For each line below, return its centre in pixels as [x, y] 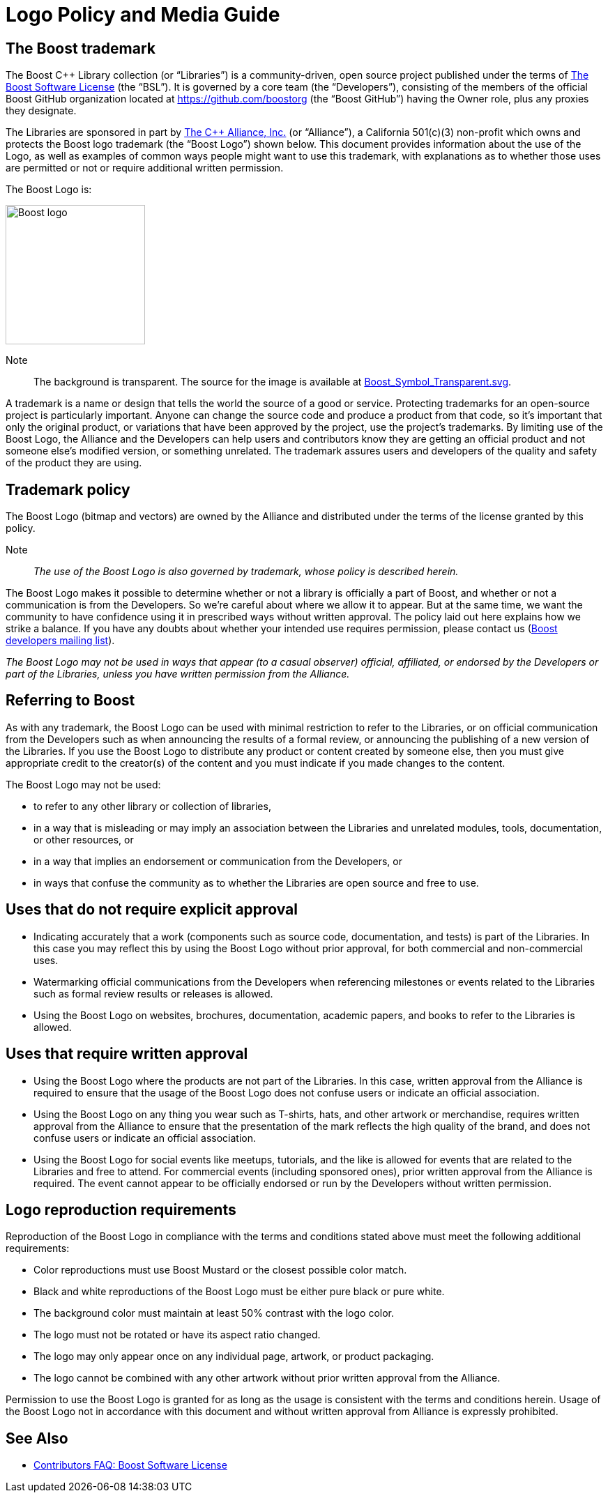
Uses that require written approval [127, 1054]
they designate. [41, 111]
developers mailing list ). [60, 641]
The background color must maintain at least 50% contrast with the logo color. [214, 1313]
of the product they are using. [74, 463]
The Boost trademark [81, 48]
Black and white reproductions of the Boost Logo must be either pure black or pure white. [239, 1292]
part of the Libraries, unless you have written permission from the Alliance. [178, 674]
